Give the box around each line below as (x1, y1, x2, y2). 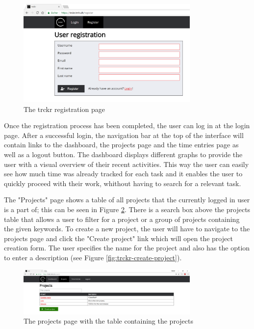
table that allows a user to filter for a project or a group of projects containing (4, 214, 240, 224)
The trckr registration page (24, 104, 105, 114)
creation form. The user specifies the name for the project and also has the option (4, 243, 250, 253)
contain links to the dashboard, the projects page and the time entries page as (4, 139, 239, 150)
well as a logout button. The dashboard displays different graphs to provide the (4, 149, 243, 160)
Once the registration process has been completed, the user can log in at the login (4, 120, 250, 131)
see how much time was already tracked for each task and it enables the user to (4, 168, 243, 179)
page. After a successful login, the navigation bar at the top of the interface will (4, 130, 244, 140)
